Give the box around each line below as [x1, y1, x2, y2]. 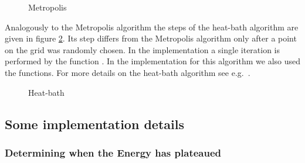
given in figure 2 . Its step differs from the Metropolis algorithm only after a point [5, 32, 297, 44]
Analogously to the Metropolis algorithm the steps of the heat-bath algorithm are [5, 20, 299, 33]
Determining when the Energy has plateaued [5, 145, 221, 159]
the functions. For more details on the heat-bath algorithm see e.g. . [5, 66, 250, 78]
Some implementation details [5, 115, 184, 133]
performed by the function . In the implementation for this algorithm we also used [5, 55, 301, 67]
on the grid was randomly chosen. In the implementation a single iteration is [5, 43, 280, 56]
